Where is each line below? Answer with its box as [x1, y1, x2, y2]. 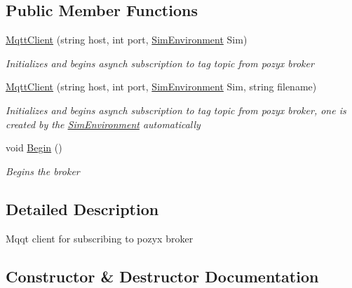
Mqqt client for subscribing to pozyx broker [6, 231, 194, 245]
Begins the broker [6, 163, 80, 178]
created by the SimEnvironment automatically [6, 116, 201, 131]
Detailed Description [6, 198, 159, 219]
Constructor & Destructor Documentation [6, 265, 319, 287]
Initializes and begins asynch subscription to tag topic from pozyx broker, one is [6, 102, 346, 117]
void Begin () [6, 140, 62, 155]
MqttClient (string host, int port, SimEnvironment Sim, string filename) [6, 79, 317, 94]
